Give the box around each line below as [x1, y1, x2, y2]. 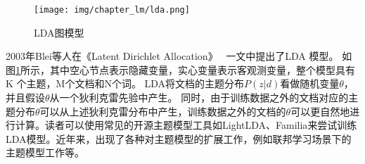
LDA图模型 [34, 25, 84, 39]
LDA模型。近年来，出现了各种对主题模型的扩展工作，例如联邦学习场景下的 [6, 131, 352, 146]
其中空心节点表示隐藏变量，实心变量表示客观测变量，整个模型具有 [49, 62, 355, 77]
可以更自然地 [290, 103, 350, 118]
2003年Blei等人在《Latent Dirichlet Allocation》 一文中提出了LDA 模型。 [6, 49, 339, 63]
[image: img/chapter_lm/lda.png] [34, 5, 190, 15]
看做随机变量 [280, 76, 340, 91]
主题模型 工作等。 [6, 145, 84, 160]
